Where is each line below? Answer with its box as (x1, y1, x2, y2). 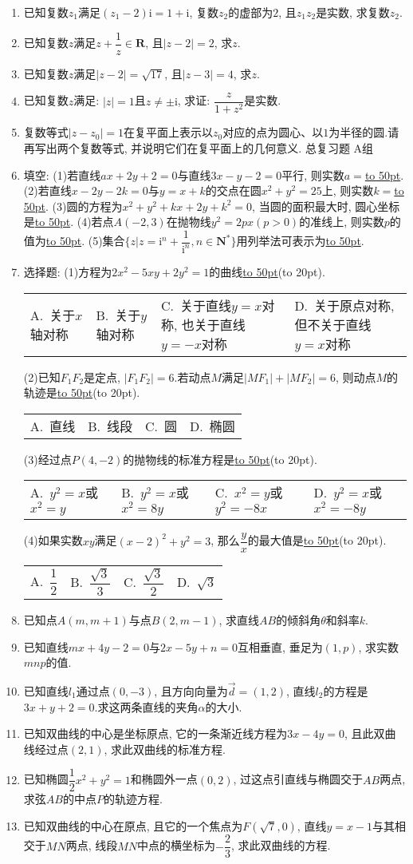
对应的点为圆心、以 (222, 124, 324, 141)
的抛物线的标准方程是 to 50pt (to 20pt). (123, 450, 317, 467)
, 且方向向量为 (154, 683, 228, 700)
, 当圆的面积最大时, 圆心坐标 (252, 197, 400, 214)
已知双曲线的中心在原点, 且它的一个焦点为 (23, 818, 243, 834)
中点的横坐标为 (137, 837, 216, 854)
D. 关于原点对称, (294, 295, 395, 315)
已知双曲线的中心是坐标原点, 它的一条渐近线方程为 (23, 725, 288, 742)
